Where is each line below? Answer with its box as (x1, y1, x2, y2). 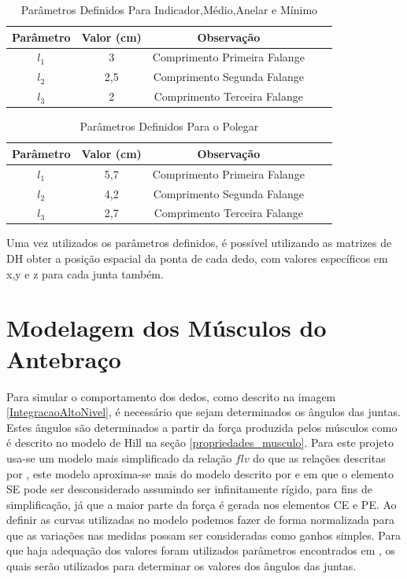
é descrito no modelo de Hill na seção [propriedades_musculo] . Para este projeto (6, 434, 394, 451)
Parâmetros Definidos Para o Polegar (80, 118, 259, 135)
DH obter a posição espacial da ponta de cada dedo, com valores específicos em (6, 250, 388, 267)
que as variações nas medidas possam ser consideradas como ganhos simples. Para (6, 526, 401, 543)
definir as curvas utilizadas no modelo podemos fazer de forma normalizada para (6, 511, 394, 528)
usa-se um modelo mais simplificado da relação (6, 449, 232, 466)
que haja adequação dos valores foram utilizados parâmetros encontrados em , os (6, 542, 396, 559)
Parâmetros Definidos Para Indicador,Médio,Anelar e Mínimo (20, 2, 318, 17)
